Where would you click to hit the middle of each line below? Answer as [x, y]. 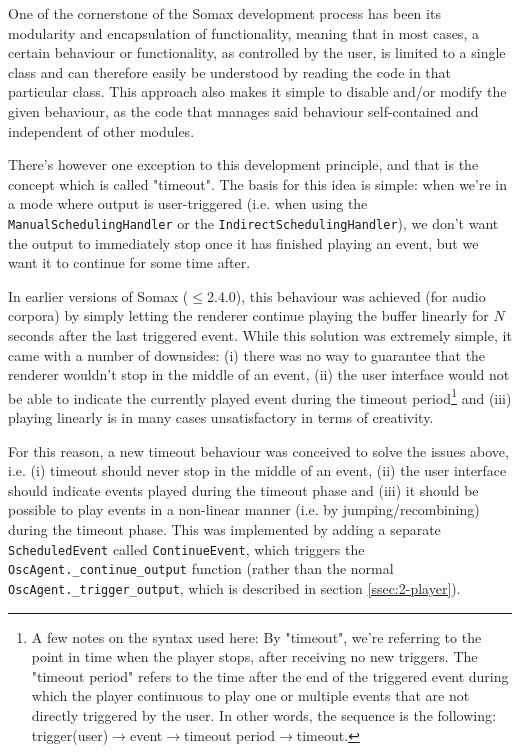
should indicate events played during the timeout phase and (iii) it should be [243, 489]
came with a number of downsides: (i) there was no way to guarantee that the [247, 354]
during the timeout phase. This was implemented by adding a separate [224, 528]
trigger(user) [70, 734]
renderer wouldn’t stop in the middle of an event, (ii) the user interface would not [259, 374]
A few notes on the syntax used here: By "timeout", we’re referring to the [256, 636]
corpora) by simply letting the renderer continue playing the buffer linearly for [248, 315]
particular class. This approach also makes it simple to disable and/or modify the [257, 91]
